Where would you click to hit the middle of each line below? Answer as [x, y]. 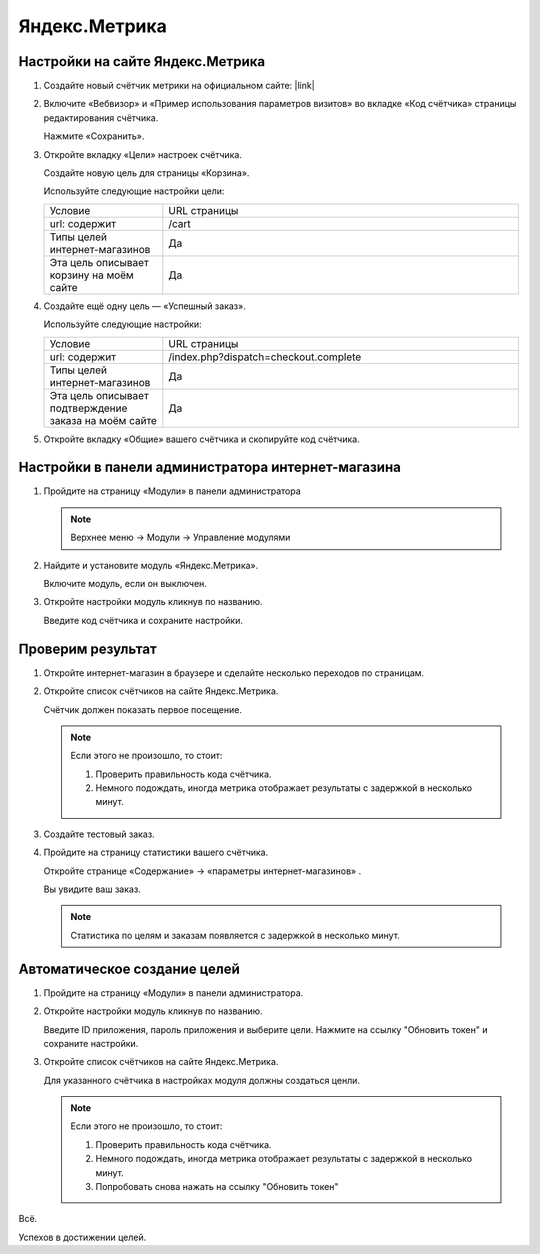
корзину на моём [91, 275]
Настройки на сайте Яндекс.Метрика [141, 61]
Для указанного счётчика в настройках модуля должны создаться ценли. [201, 1080]
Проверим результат [87, 648]
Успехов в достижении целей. [82, 1237]
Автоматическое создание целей [129, 968]
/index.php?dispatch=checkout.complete [265, 357]
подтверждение [88, 408]
